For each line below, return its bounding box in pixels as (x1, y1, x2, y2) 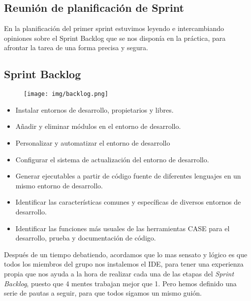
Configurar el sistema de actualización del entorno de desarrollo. (15, 154, 209, 164)
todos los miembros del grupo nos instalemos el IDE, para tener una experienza (4, 259, 244, 269)
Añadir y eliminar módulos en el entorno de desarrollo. (15, 121, 181, 131)
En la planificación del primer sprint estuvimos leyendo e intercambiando (4, 23, 224, 33)
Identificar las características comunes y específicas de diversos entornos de (15, 197, 241, 207)
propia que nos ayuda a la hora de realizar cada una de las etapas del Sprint (4, 268, 234, 278)
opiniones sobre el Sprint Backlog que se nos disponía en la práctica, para (4, 32, 226, 43)
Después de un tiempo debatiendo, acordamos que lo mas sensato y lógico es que (4, 249, 248, 259)
